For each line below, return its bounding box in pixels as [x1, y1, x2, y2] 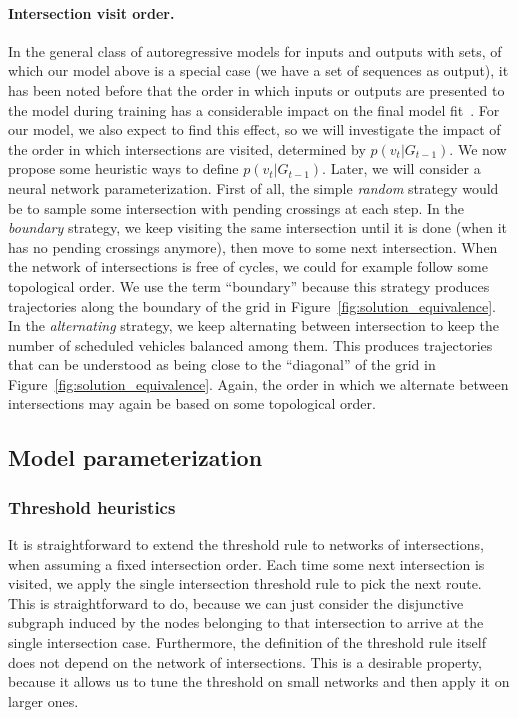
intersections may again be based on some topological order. [8, 393, 376, 414]
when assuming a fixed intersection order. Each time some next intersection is [8, 553, 485, 574]
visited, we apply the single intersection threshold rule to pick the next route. [8, 573, 482, 594]
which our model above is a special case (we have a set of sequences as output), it [8, 60, 509, 81]
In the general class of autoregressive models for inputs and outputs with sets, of [8, 40, 502, 61]
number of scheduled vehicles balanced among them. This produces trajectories [8, 334, 493, 355]
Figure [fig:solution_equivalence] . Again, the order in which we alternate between [8, 373, 509, 394]
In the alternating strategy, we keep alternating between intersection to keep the [8, 315, 499, 336]
